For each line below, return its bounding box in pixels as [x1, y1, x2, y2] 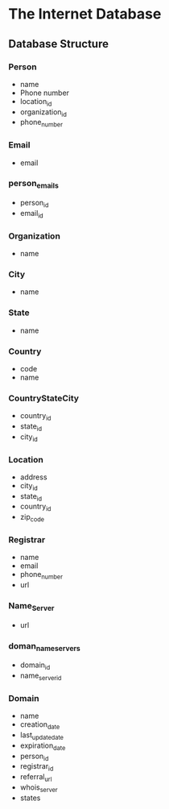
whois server [19, 782, 58, 794]
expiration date [19, 741, 66, 752]
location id [19, 96, 52, 108]
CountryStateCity [8, 392, 79, 404]
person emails [8, 178, 59, 190]
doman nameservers [8, 640, 80, 653]
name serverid [19, 670, 62, 682]
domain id [19, 660, 51, 672]
